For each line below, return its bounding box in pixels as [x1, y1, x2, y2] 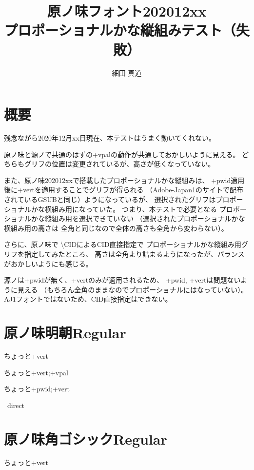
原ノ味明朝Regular [4, 323, 126, 343]
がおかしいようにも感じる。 [4, 258, 93, 268]
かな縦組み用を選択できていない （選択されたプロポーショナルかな [31, 213, 245, 224]
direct [7, 400, 25, 410]
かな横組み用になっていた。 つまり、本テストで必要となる [31, 204, 217, 214]
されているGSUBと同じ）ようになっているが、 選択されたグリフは [4, 194, 216, 204]
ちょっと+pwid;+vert [4, 384, 70, 394]
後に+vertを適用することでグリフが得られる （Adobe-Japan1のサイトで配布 [4, 184, 243, 195]
